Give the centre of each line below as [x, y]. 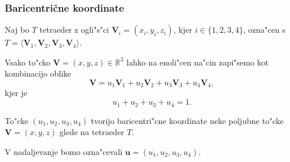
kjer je [16, 93]
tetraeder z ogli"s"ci [74, 30]
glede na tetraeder [92, 132]
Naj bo [17, 30]
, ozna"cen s [265, 30]
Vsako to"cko [28, 62]
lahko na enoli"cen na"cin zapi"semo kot [198, 62]
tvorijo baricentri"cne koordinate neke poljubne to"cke [187, 120]
